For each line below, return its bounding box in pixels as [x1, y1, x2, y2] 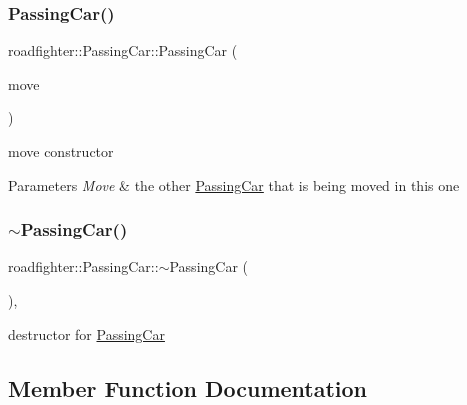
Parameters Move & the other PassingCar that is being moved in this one [8, 174, 460, 195]
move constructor [8, 141, 114, 161]
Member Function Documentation [8, 372, 368, 403]
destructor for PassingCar [8, 323, 165, 344]
